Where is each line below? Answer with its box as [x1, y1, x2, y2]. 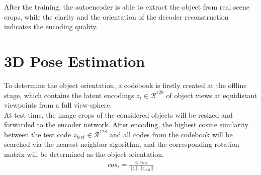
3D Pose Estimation [4, 50, 145, 71]
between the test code [4, 129, 71, 139]
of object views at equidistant [166, 90, 257, 100]
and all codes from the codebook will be [109, 129, 233, 139]
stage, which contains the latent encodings [4, 90, 134, 100]
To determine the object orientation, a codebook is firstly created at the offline [4, 79, 247, 90]
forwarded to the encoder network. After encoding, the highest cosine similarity [4, 119, 249, 130]
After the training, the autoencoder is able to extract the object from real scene [4, 2, 250, 12]
